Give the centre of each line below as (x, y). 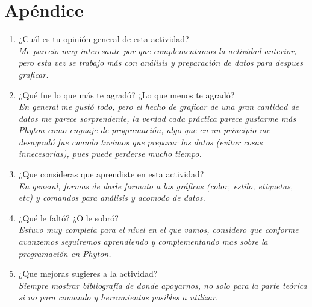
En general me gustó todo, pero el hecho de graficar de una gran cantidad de (158, 106)
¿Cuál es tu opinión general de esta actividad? (104, 39)
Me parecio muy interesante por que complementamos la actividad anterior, (158, 50)
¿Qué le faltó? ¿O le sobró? (68, 217)
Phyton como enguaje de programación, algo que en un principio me (144, 130)
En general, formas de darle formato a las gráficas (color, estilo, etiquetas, (156, 185)
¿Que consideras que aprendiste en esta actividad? (111, 174)
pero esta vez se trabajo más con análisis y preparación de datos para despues (161, 62)
